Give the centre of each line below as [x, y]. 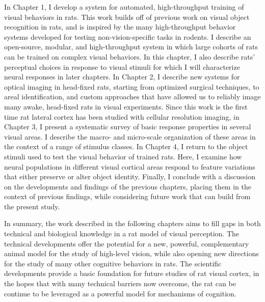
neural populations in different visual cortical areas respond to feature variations [130, 166]
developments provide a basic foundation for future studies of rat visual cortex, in [132, 273]
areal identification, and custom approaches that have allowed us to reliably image [132, 97]
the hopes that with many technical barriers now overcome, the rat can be [120, 283]
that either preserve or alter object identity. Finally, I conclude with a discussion [130, 176]
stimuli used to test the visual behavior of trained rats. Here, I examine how [123, 156]
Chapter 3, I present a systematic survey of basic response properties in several [128, 127]
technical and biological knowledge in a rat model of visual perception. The [122, 234]
